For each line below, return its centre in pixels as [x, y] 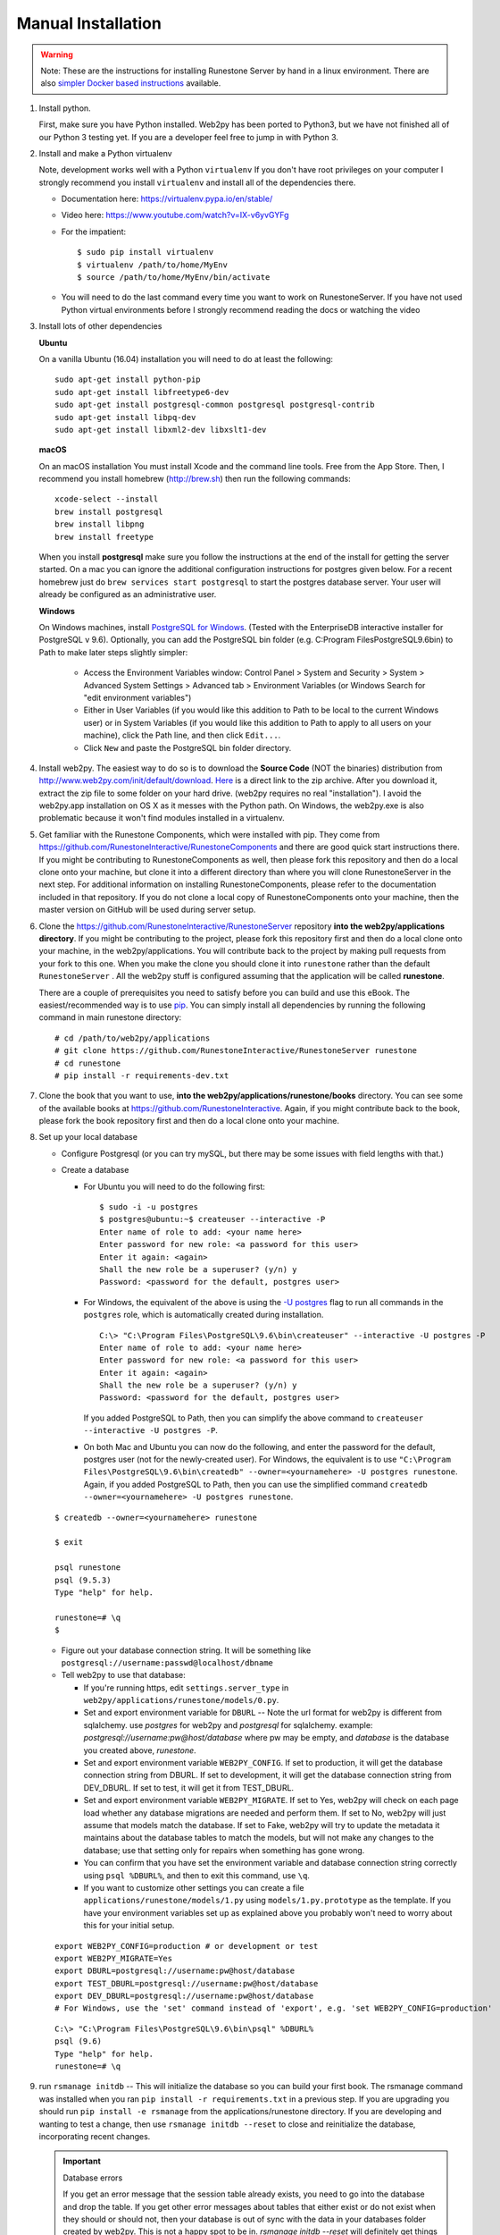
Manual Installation [89, 23]
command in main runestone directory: [110, 1017]
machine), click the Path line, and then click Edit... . [182, 735]
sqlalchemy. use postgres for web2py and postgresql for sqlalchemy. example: [228, 1725]
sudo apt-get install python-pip [128, 380]
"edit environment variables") [137, 697]
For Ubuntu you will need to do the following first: [174, 1186]
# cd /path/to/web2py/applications [133, 1038]
